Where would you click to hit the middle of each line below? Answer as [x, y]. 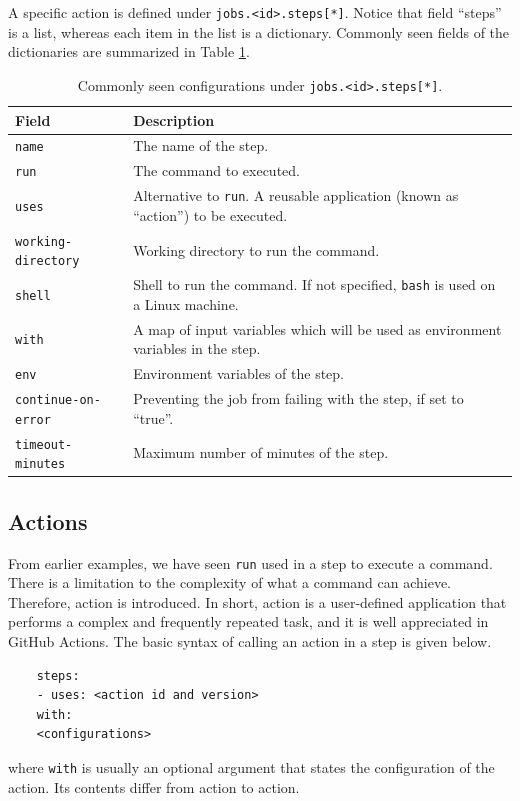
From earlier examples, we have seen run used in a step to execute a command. [250, 562]
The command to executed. [216, 170]
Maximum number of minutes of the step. [261, 452]
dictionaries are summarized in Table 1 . [129, 51]
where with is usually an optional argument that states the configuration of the [251, 767]
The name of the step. [201, 145]
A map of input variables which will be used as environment [317, 328]
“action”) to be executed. [210, 214]
